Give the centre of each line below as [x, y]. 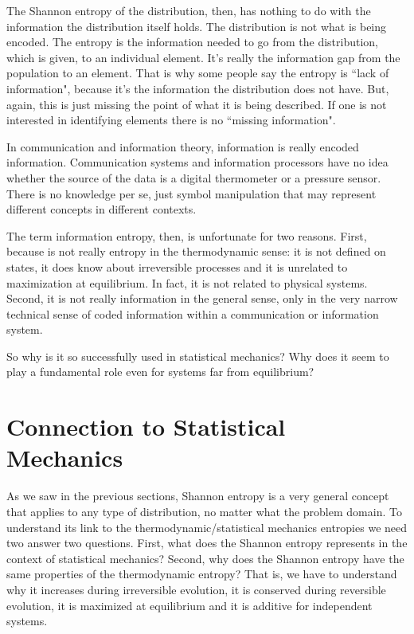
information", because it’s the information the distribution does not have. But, [198, 88]
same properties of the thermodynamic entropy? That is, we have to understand [202, 574]
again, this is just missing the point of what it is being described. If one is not [197, 104]
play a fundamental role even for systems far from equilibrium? [160, 372]
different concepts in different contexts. [102, 209]
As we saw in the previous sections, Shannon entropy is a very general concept [198, 496]
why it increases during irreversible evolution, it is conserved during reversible [196, 589]
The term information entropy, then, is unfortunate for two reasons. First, [187, 235]
